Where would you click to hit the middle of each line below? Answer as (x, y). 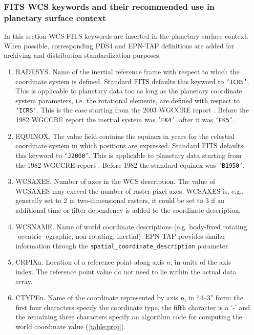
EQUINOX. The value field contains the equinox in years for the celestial (125, 136)
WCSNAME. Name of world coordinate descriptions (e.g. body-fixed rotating (131, 226)
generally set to (38, 200)
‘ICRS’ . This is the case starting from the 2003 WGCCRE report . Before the (132, 110)
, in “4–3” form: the (214, 298)
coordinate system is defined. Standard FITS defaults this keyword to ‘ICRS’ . (132, 81)
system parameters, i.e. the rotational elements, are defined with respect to (127, 100)
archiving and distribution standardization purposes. (83, 55)
